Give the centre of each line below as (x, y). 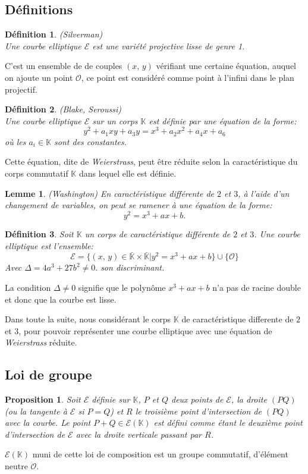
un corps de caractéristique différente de (158, 233)
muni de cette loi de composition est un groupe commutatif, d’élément (160, 454)
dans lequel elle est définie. (128, 173)
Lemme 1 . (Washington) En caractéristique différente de (110, 193)
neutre (16, 466)
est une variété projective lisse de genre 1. (169, 45)
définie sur (111, 399)
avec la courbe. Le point (48, 423)
